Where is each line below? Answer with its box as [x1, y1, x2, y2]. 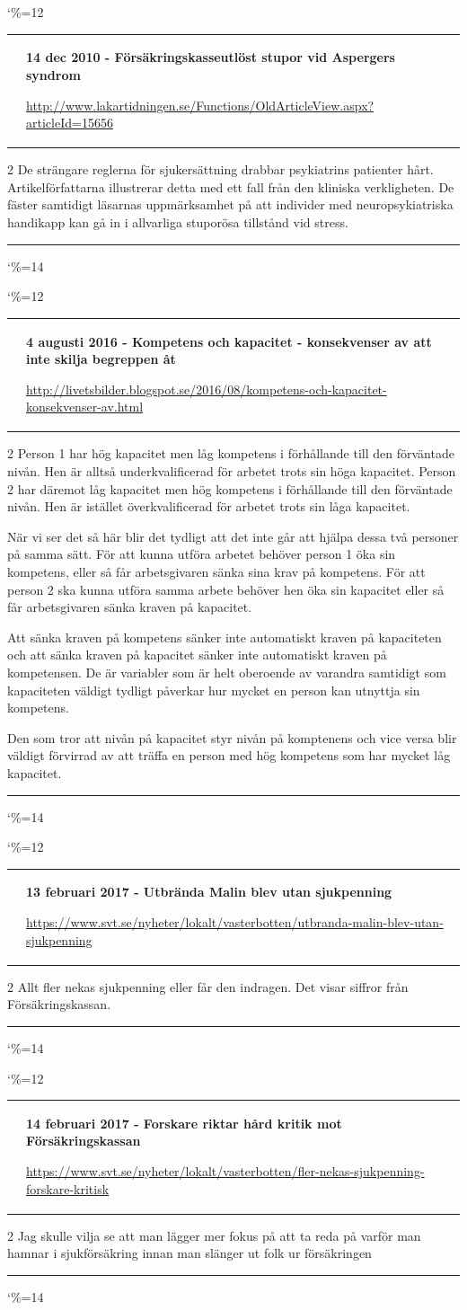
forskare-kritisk [26, 1179, 110, 1198]
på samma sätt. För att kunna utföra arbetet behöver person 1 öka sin [7, 544, 396, 563]
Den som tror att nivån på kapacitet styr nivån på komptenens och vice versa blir [7, 728, 457, 747]
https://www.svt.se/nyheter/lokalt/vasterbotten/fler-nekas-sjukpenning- [26, 1162, 425, 1181]
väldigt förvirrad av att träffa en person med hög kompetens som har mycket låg [7, 746, 451, 765]
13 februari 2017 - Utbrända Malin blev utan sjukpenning [26, 882, 392, 901]
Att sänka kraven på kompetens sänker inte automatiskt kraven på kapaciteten [7, 627, 442, 646]
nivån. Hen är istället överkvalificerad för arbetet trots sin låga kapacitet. [7, 497, 410, 516]
